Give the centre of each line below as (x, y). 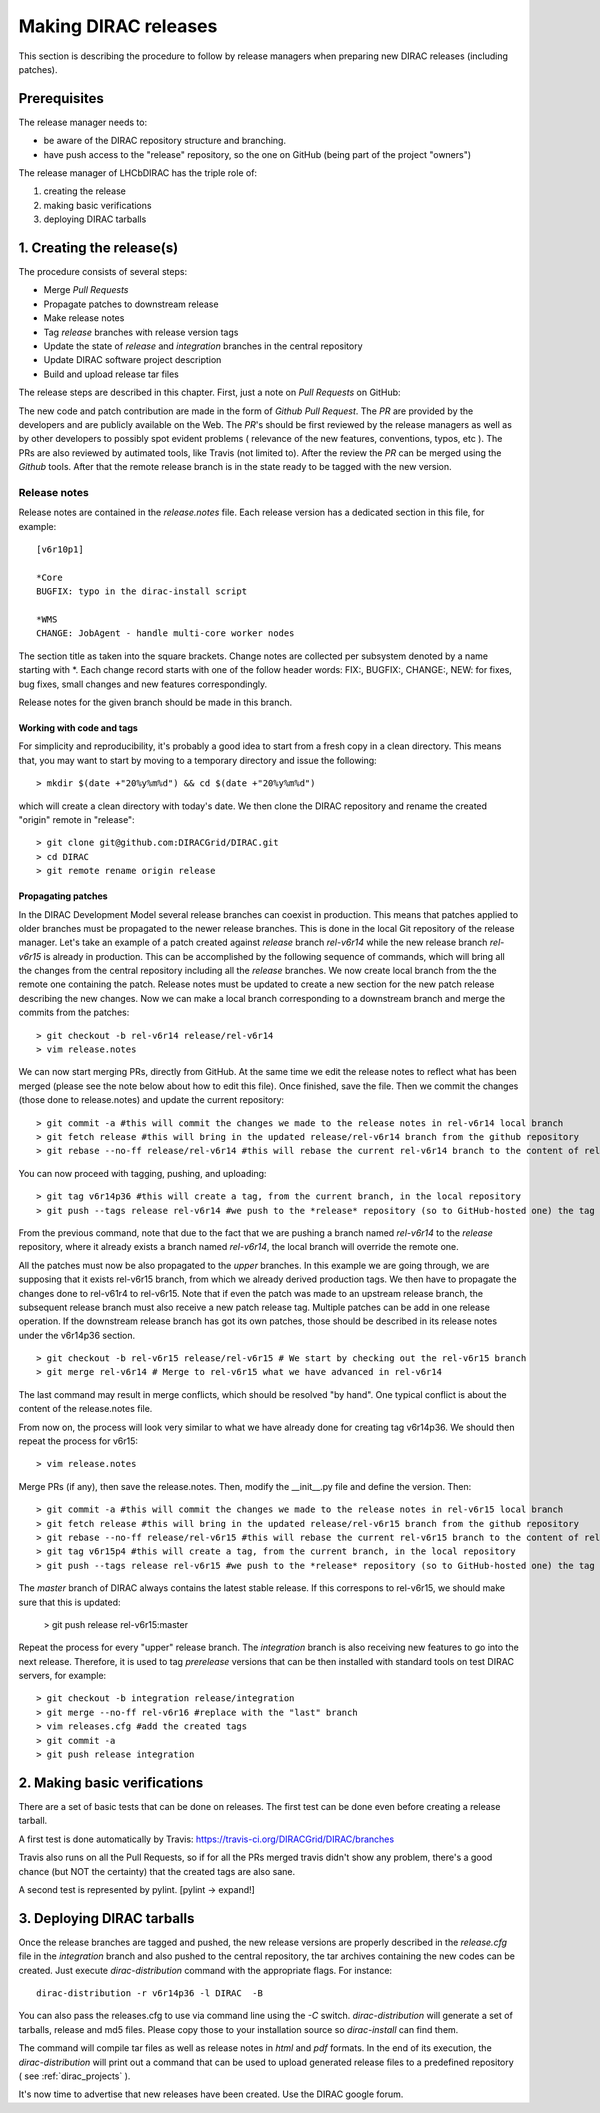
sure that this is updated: (69, 1602)
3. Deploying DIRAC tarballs (106, 1918)
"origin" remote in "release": (76, 819)
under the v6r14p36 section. (77, 1335)
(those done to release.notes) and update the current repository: (151, 1100)
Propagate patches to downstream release (131, 304)
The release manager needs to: (83, 122)
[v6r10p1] (60, 549)
